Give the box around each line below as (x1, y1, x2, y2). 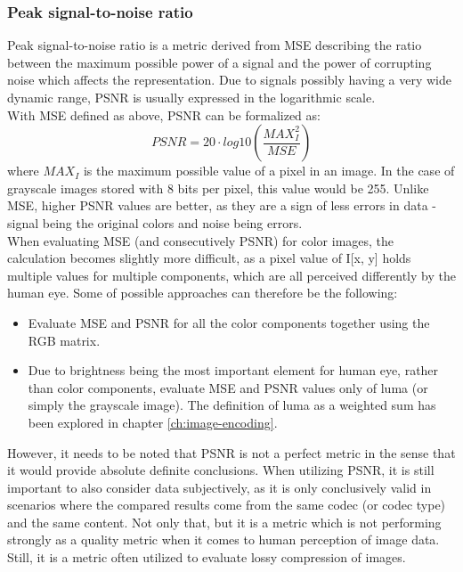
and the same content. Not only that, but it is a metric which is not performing (7, 512, 442, 531)
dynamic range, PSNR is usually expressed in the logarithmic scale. (7, 88, 376, 106)
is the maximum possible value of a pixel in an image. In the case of (83, 161, 455, 180)
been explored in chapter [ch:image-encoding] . (28, 413, 278, 431)
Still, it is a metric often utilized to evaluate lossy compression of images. (7, 548, 406, 567)
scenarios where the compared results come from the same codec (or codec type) (7, 495, 446, 514)
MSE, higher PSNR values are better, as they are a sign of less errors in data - (7, 196, 436, 215)
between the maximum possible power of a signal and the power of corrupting (7, 53, 432, 71)
